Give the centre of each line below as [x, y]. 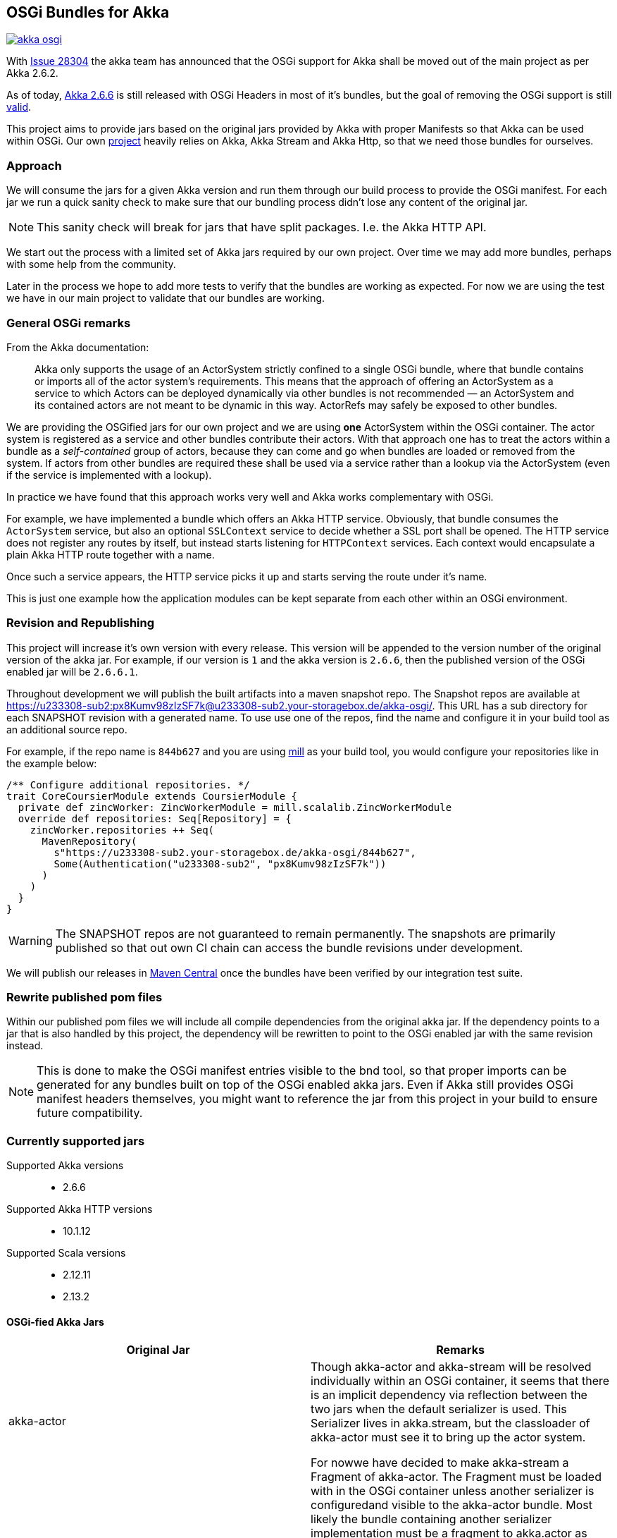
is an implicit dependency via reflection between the [449, 1395]
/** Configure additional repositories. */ [128, 785]
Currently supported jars [76, 1141]
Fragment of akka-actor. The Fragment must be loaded [456, 1477]
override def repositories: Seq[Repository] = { [155, 818]
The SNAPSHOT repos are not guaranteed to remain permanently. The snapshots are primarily [305, 933]
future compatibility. [90, 1113]
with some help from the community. [91, 264]
